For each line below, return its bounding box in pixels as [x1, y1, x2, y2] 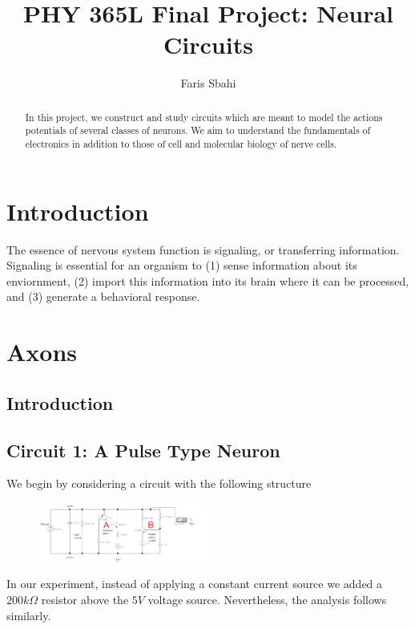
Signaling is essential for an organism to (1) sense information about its [6, 257, 357, 274]
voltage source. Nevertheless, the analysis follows [147, 591, 387, 608]
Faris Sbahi [180, 75, 236, 91]
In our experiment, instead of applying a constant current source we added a [6, 575, 383, 592]
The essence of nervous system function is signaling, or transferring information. [6, 241, 400, 258]
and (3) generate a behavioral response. [6, 288, 200, 305]
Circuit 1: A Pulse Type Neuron [6, 437, 280, 462]
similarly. [6, 607, 51, 623]
